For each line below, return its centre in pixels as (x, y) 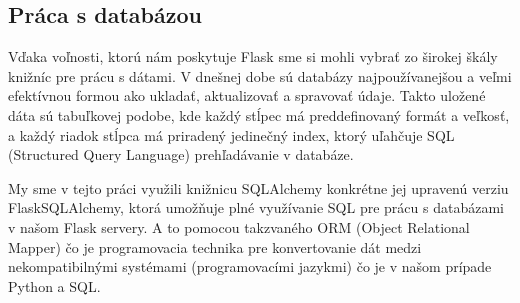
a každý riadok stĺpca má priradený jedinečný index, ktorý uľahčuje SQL (231, 134)
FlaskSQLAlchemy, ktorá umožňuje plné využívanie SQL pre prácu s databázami (256, 207)
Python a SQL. (54, 285)
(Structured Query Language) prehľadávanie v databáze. (181, 154)
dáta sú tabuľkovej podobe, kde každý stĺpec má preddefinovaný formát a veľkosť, (259, 114)
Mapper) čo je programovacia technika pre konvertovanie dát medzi (215, 246)
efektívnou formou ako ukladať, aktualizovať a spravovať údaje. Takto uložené (247, 95)
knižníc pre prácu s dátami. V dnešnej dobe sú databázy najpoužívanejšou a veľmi (260, 75)
